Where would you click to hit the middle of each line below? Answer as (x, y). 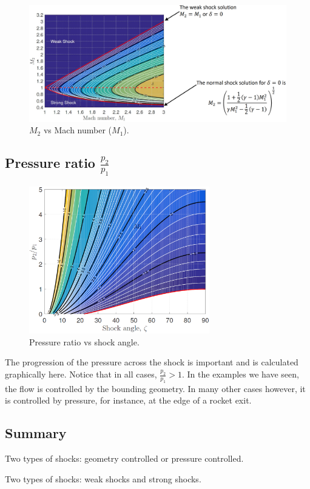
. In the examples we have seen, (240, 374)
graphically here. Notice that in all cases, (81, 374)
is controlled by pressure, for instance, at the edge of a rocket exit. (128, 400)
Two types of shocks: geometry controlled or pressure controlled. (124, 458)
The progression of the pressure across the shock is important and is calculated (152, 362)
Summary (36, 433)
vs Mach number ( (78, 130)
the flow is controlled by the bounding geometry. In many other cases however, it (155, 388)
